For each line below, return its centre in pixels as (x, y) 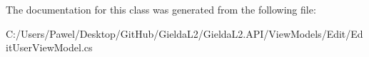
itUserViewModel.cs (49, 47)
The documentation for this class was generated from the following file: (161, 9)
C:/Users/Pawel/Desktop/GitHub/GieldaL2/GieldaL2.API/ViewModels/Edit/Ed (184, 33)
